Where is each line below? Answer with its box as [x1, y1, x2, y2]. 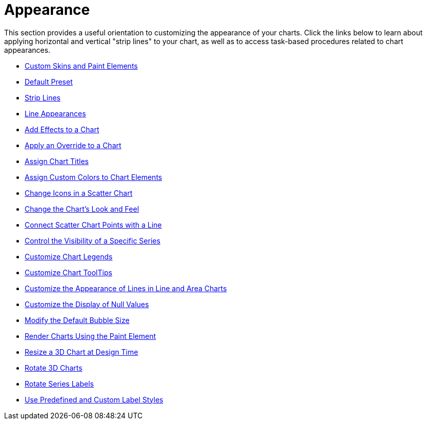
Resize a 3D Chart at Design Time [25, 347, 138, 356]
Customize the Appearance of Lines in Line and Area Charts [25, 284, 227, 293]
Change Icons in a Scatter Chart [25, 188, 133, 197]
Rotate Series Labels [25, 379, 94, 388]
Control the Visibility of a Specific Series [25, 236, 160, 245]
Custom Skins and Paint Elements [25, 61, 138, 70]
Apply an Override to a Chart [25, 140, 121, 150]
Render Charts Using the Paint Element [25, 331, 156, 340]
